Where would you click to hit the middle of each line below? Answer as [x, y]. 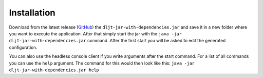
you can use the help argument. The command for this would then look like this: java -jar [102, 63]
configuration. [23, 47]
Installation [32, 13]
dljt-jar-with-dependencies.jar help [54, 70]
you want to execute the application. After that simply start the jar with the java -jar [95, 33]
